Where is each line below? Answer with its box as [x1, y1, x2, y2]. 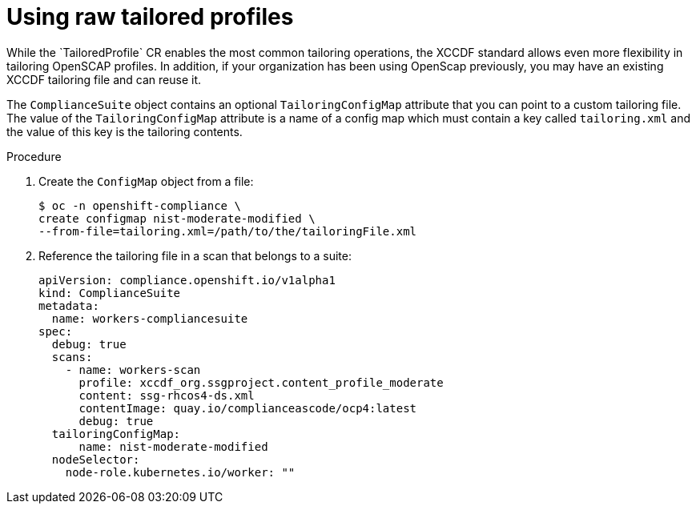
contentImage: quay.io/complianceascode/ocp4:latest [78, 401, 417, 415]
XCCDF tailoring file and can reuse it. [6, 72, 201, 86]
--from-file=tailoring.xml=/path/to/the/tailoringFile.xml [38, 224, 417, 238]
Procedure [6, 149, 62, 163]
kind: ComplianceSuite [38, 286, 181, 299]
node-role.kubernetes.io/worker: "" [65, 465, 296, 479]
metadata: [38, 299, 99, 312]
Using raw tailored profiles [6, 3, 294, 30]
